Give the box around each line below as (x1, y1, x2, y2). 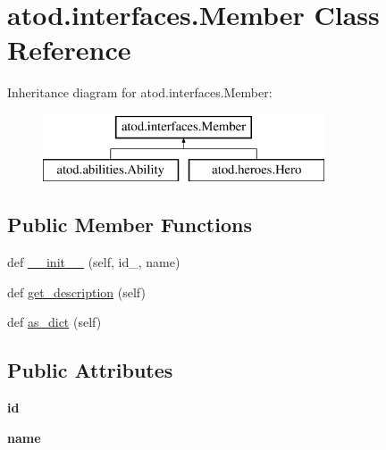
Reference (7, 31, 131, 68)
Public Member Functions (7, 211, 252, 238)
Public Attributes (7, 356, 173, 384)
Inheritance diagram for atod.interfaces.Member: (7, 83, 273, 102)
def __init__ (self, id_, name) (7, 253, 180, 271)
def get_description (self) (7, 282, 146, 301)
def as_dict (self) (7, 312, 102, 331)
